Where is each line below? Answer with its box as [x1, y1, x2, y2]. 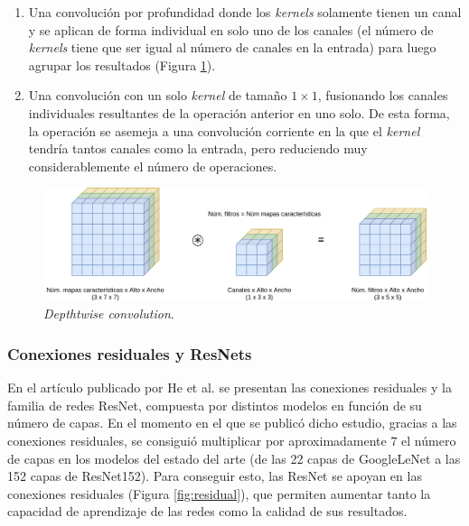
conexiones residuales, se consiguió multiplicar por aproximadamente [7, 430, 387, 449]
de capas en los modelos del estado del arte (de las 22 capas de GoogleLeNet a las [7, 448, 461, 467]
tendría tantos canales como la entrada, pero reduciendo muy [28, 139, 368, 158]
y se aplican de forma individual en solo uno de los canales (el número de [28, 20, 434, 39]
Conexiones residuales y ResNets [7, 342, 252, 365]
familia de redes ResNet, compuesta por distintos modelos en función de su [7, 395, 422, 414]
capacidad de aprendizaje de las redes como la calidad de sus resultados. [7, 502, 408, 521]
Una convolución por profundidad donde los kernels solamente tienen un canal [28, 3, 462, 21]
